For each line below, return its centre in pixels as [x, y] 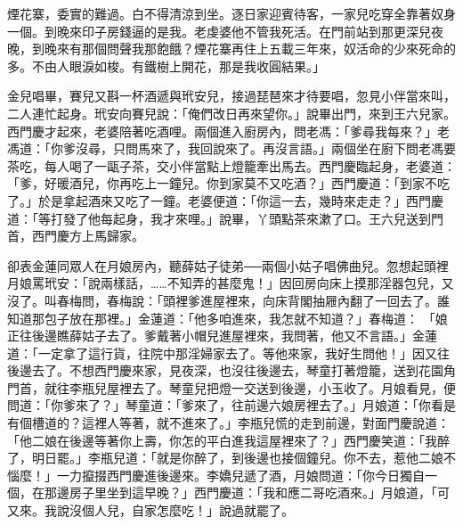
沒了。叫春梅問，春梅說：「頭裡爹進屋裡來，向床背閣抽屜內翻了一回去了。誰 [228, 300]
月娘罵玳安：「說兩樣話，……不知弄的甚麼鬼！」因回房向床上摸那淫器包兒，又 [231, 283]
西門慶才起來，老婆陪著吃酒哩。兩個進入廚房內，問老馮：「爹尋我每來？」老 [228, 131]
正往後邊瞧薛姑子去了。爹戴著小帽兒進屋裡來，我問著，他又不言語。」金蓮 [222, 336]
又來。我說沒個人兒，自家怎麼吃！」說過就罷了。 [150, 510]
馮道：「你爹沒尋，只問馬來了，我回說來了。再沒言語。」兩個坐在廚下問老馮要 [231, 148]
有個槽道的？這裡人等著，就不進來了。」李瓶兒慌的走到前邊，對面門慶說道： [228, 423]
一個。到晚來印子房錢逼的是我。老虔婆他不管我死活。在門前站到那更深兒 [219, 31]
